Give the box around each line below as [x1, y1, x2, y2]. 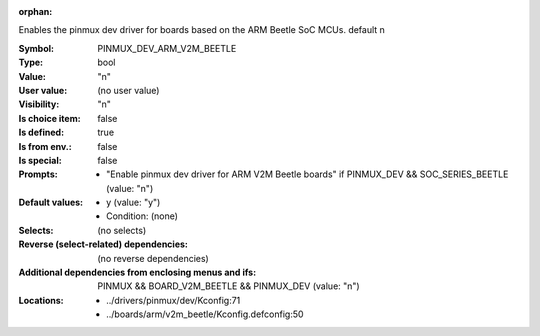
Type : [18, 56, 44, 69]
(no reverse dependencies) [97, 252, 209, 264]
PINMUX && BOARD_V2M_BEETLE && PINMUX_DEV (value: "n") [97, 280, 360, 292]
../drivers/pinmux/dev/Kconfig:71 [106, 294, 241, 306]
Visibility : [18, 98, 60, 110]
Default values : [18, 196, 84, 209]
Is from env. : [18, 140, 72, 152]
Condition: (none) [106, 210, 179, 222]
